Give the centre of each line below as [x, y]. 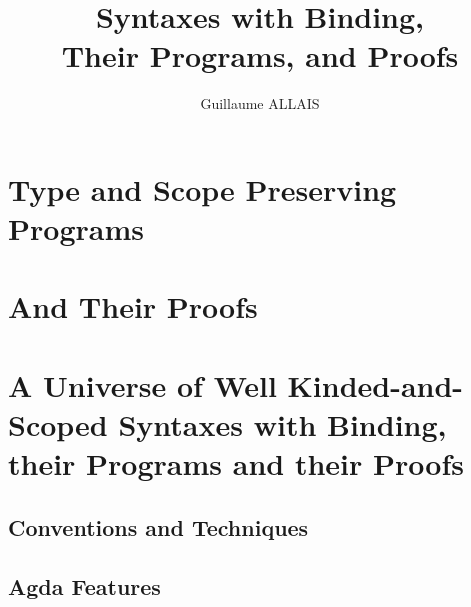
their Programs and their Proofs [236, 463]
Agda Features [84, 585]
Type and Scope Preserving [202, 188]
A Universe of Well [142, 384]
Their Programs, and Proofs [260, 55]
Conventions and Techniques [158, 526]
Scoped [58, 424]
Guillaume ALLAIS [260, 103]
